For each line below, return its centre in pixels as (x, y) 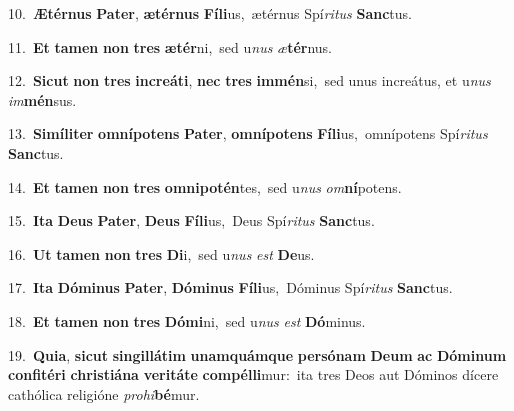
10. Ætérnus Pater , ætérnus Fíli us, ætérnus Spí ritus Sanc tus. (210, 13)
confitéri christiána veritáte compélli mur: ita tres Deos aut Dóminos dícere (253, 374)
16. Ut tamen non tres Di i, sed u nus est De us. (161, 253)
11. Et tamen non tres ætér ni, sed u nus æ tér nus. (170, 46)
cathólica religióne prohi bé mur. (104, 393)
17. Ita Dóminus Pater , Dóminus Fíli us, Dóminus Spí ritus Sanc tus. (230, 287)
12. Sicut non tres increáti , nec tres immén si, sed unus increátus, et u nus (249, 80)
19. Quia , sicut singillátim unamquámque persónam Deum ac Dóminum (257, 354)
